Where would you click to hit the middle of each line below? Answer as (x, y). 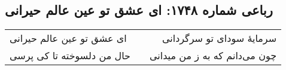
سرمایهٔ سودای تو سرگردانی (219, 38)
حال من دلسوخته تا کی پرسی (70, 56)
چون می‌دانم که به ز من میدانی (213, 56)
